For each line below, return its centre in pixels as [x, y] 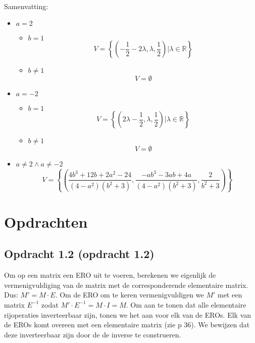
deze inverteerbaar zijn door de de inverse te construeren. [93, 334]
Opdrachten [46, 221]
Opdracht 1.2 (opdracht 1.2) [79, 254]
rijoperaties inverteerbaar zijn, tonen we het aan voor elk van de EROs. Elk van [128, 314]
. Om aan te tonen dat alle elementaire [186, 304]
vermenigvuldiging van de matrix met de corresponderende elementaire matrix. [126, 285]
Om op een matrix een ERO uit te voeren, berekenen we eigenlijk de [110, 275]
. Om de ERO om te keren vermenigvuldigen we [130, 295]
